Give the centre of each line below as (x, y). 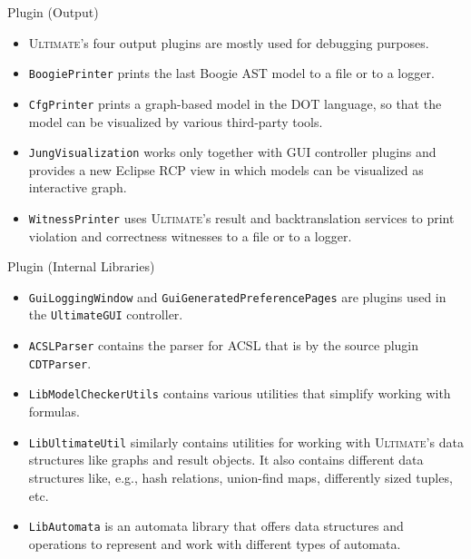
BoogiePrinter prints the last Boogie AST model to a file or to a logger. (231, 73)
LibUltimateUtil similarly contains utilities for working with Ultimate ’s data (246, 441)
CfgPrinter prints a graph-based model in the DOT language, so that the (235, 103)
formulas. (54, 412)
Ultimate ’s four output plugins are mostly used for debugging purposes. (229, 42)
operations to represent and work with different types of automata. (215, 543)
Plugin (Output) (53, 12)
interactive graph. (78, 187)
